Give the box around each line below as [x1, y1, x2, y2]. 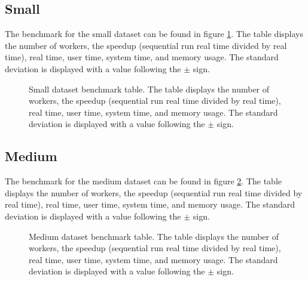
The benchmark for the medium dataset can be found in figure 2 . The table [5, 175, 282, 187]
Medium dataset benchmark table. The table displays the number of [29, 230, 279, 242]
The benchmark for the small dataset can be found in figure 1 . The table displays [5, 27, 303, 40]
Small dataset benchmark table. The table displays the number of [29, 82, 270, 95]
